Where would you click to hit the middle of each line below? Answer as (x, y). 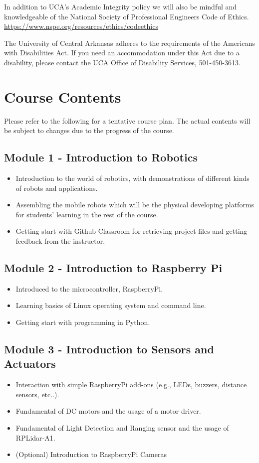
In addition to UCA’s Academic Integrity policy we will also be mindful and (121, 6)
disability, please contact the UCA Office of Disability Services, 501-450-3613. (122, 62)
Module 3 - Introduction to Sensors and (109, 349)
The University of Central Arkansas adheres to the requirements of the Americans (129, 43)
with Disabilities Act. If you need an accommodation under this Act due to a (122, 53)
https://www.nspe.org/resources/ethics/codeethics (81, 26)
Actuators (30, 364)
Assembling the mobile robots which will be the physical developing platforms (135, 205)
